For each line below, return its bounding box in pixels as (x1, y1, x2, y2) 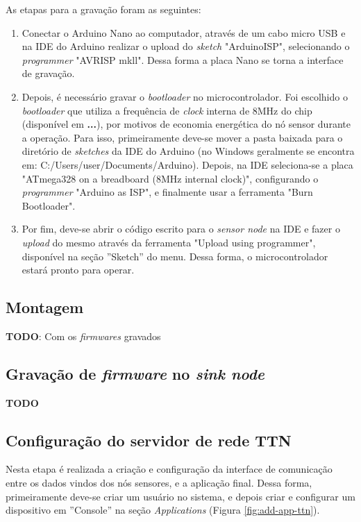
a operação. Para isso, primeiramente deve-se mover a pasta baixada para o (22, 130, 343, 144)
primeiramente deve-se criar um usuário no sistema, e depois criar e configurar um (6, 489, 355, 503)
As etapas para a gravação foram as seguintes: (6, 2, 201, 16)
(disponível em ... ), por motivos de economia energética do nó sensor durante (22, 117, 351, 131)
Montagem (6, 296, 84, 318)
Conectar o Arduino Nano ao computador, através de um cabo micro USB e (22, 25, 346, 40)
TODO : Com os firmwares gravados (6, 328, 161, 343)
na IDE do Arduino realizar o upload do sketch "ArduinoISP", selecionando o (22, 39, 350, 53)
